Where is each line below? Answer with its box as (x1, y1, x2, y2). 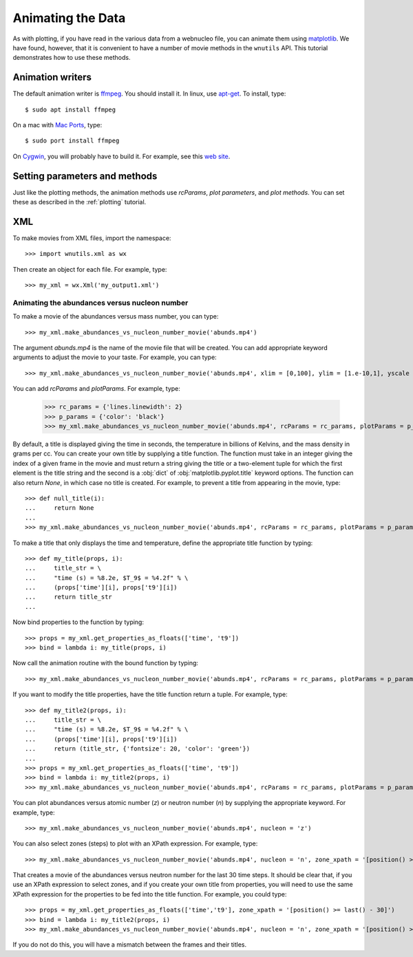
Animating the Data (12, 10, 126, 25)
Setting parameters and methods (12, 170, 158, 182)
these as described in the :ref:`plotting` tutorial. (12, 198, 147, 206)
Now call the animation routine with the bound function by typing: (12, 659, 199, 667)
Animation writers (12, 72, 92, 83)
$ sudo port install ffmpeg (25, 137, 120, 144)
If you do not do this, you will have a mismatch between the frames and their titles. (12, 940, 247, 949)
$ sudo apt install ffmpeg (25, 105, 116, 114)
